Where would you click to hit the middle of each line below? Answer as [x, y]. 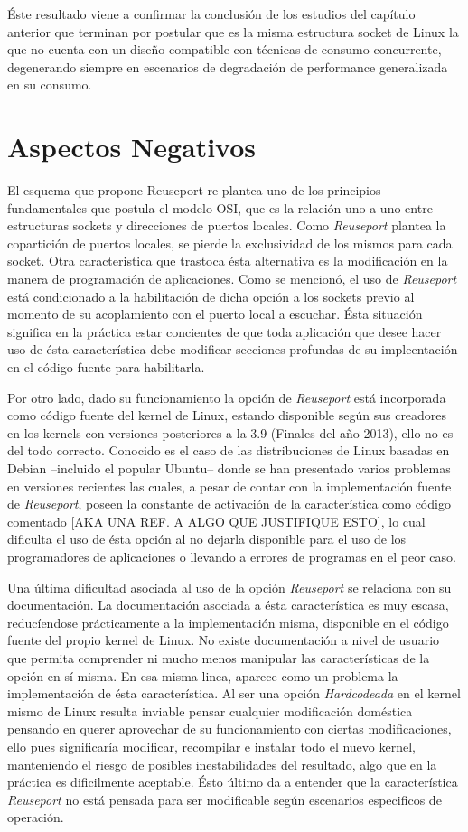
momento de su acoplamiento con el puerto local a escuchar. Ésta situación [215, 314]
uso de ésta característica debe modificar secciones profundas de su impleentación [233, 349]
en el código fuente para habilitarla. [106, 367]
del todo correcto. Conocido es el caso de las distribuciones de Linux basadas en [229, 450]
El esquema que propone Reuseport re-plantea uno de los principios [194, 190]
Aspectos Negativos [132, 147]
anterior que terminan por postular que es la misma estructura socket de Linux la [233, 31]
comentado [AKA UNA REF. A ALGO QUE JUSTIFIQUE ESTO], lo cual [216, 521]
